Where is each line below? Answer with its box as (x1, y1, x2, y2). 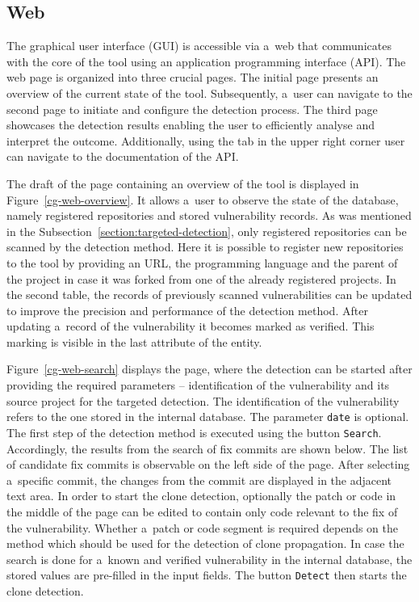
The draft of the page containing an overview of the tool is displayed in (6, 175, 359, 192)
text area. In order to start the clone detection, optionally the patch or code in (6, 487, 396, 504)
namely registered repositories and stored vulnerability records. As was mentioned (6, 207, 412, 224)
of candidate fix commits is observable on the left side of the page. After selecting (6, 456, 410, 473)
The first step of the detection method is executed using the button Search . (6, 423, 382, 440)
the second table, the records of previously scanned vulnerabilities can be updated (6, 286, 413, 303)
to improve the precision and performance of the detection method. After (6, 301, 368, 318)
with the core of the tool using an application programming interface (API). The (6, 53, 406, 69)
